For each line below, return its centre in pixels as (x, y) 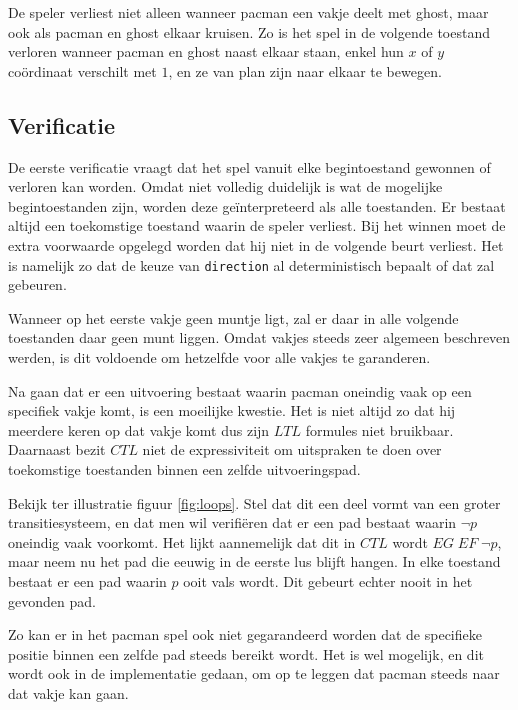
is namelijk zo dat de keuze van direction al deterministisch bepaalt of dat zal (251, 264)
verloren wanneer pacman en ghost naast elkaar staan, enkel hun (206, 51)
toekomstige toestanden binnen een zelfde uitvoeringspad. (184, 468)
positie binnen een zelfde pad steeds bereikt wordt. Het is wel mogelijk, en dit (246, 653)
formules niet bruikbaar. (379, 429)
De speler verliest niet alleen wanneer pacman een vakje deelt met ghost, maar (248, 12)
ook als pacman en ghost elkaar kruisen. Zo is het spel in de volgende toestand (249, 31)
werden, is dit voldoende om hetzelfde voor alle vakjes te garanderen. (219, 356)
